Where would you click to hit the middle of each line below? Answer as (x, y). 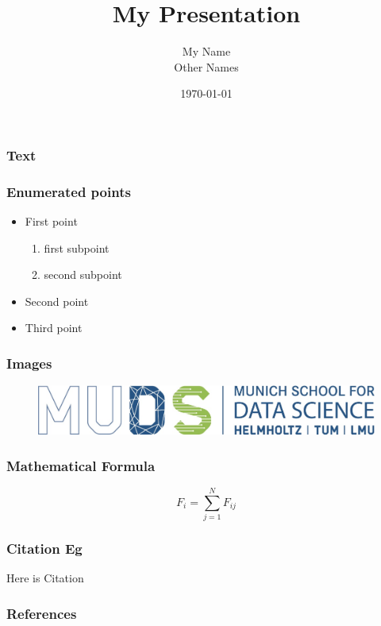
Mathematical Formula (81, 465)
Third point (54, 328)
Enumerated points (69, 191)
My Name (206, 51)
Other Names (206, 66)
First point (51, 221)
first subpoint (77, 247)
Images (29, 363)
